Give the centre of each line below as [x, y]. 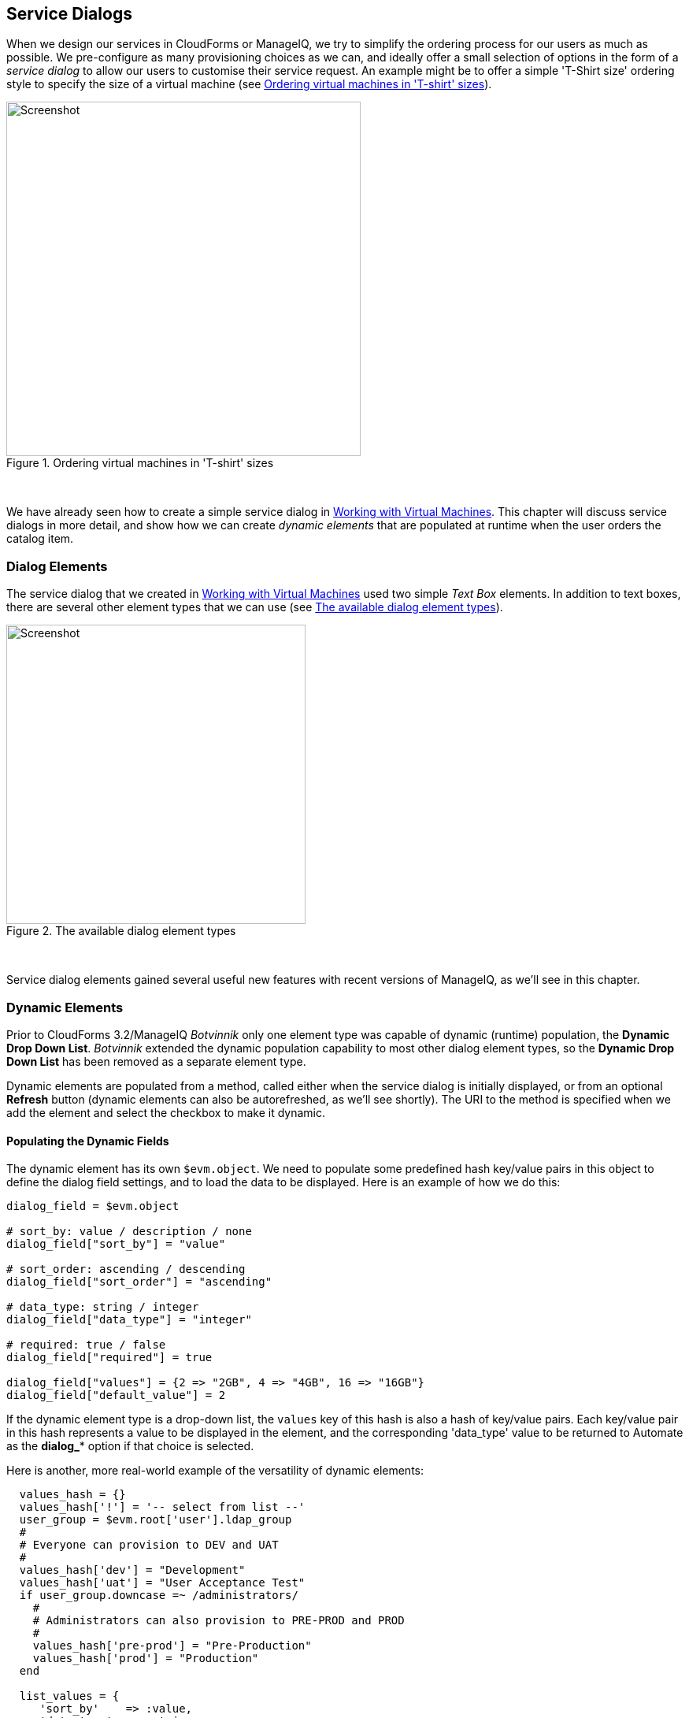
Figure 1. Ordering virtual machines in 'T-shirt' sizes [140, 463]
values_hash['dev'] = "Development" [132, 1570]
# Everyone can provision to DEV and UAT [149, 1545]
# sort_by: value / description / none [129, 1232]
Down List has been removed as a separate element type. [156, 1061]
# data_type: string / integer [103, 1307]
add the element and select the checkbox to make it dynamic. [166, 1112]
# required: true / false [86, 1345]
